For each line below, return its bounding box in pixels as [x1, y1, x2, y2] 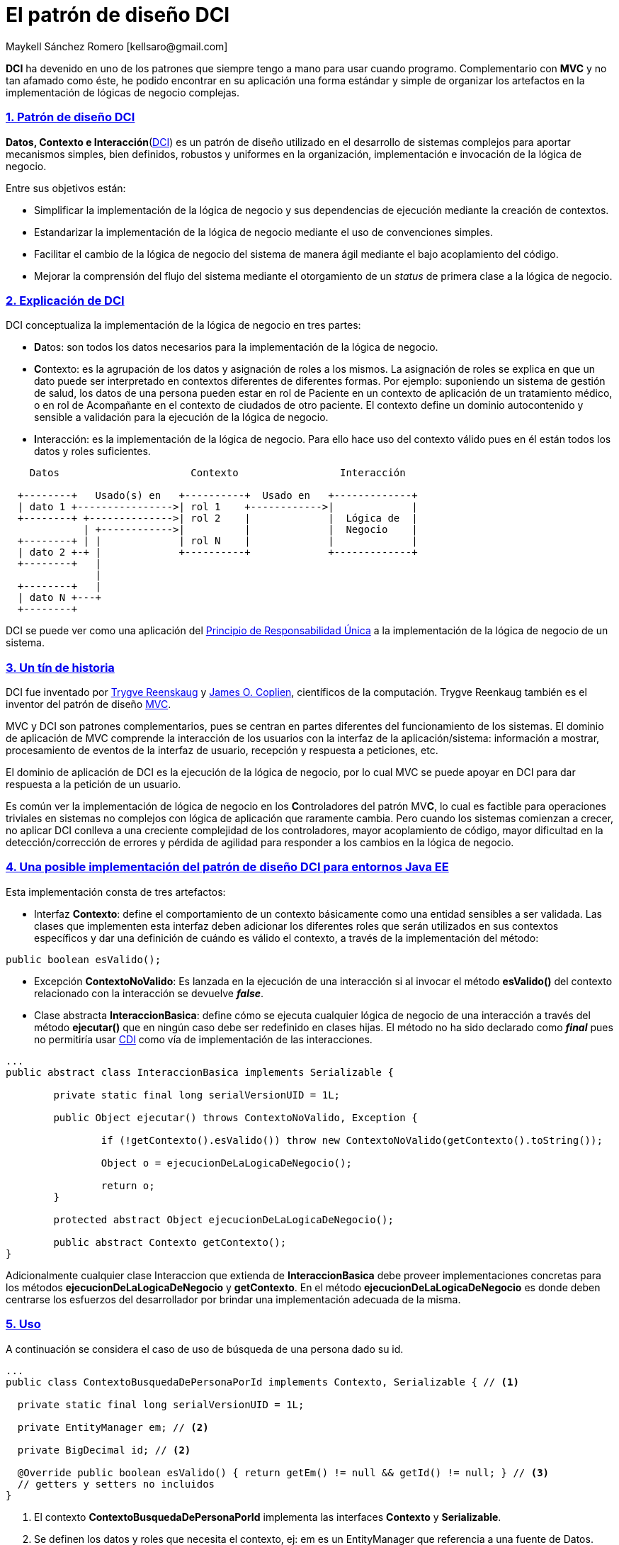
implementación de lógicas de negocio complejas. [6, 86, 239, 99]
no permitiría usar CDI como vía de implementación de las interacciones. [34, 1033, 373, 1045]
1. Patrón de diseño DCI [6, 110, 135, 125]
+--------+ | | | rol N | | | [17, 535, 418, 547]
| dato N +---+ [17, 592, 101, 604]
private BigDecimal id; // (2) [17, 1444, 191, 1456]
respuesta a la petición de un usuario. [6, 778, 181, 790]
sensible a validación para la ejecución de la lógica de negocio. [34, 411, 329, 424]
